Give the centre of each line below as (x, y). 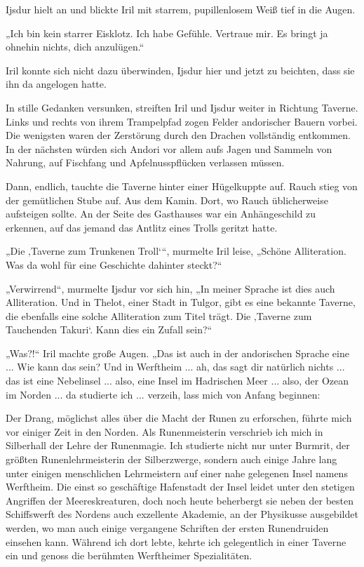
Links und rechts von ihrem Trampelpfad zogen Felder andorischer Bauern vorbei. (182, 121)
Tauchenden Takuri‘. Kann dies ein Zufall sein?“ (109, 329)
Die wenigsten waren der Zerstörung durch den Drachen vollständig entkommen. (178, 135)
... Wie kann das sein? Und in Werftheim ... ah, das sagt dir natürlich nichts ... (175, 367)
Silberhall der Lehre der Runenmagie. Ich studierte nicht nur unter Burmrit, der (178, 445)
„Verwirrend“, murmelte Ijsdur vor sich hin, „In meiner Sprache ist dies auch (170, 288)
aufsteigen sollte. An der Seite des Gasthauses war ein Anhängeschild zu (161, 214)
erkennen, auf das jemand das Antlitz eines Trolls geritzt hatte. (142, 227)
